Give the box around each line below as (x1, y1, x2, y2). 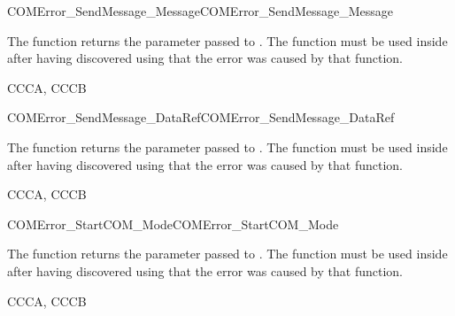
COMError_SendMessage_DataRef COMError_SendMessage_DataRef (7, 108, 395, 127)
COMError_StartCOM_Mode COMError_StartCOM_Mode (7, 214, 339, 233)
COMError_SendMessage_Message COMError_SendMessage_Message (7, 2, 394, 19)
